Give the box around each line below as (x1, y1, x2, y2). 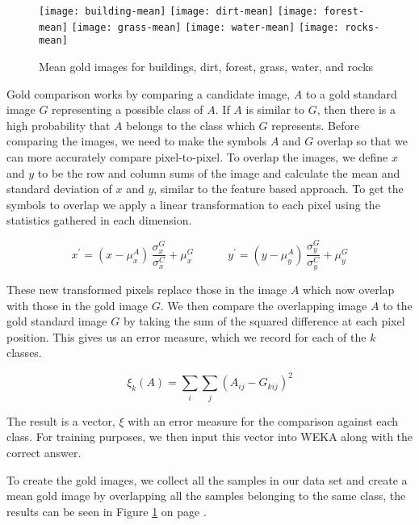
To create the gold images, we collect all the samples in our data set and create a (6, 471, 408, 488)
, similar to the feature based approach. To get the (153, 180, 404, 197)
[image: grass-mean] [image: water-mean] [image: (71, 21, 339, 33)
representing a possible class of (52, 101, 203, 118)
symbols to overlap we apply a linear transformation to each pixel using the (6, 195, 380, 212)
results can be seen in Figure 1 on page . (6, 502, 207, 519)
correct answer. (6, 443, 82, 460)
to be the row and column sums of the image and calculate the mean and (37, 164, 400, 181)
